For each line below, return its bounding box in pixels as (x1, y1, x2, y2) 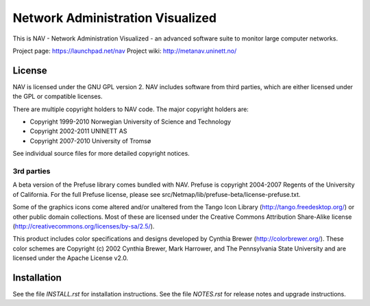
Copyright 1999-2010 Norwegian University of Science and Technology (29, 117, 232, 126)
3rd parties (12, 166, 51, 176)
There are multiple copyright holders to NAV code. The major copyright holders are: (12, 105, 249, 113)
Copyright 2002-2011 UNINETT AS (29, 127, 127, 135)
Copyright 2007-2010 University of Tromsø (29, 137, 151, 145)
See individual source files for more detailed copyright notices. (12, 150, 190, 158)
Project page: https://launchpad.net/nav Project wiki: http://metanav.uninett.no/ (12, 47, 237, 55)
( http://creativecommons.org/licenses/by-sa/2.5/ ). (12, 222, 155, 230)
